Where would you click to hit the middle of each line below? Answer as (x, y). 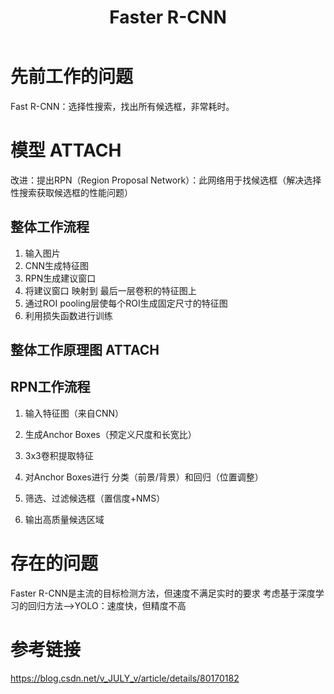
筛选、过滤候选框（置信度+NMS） (95, 498)
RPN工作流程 (50, 387)
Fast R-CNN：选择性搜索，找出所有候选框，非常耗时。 (122, 106)
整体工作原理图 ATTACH (85, 350)
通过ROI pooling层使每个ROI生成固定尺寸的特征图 (126, 303)
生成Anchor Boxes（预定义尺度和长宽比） (110, 434)
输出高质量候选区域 (64, 519)
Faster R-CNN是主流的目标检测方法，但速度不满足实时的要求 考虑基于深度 (163, 593)
